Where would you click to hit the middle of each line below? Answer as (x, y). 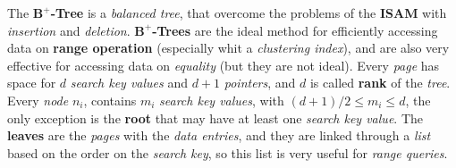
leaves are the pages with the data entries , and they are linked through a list (219, 135)
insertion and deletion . (69, 30)
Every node (38, 100)
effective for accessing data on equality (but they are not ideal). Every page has (224, 65)
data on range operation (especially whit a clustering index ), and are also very (228, 48)
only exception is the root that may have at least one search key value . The (215, 118)
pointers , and (260, 83)
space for (32, 83)
